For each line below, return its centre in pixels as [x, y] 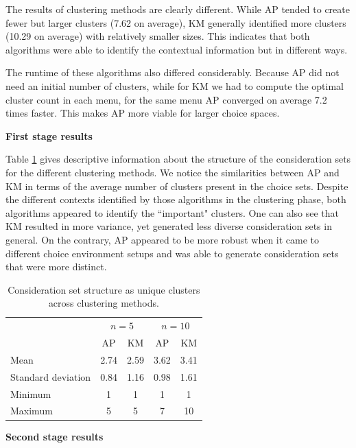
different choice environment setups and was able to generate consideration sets [172, 253]
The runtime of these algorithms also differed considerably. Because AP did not [173, 72]
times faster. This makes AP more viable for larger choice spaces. [143, 113]
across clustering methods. [104, 303]
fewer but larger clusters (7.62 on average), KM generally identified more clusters [176, 22]
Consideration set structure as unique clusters [104, 289]
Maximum [32, 411]
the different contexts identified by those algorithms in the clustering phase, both [176, 199]
